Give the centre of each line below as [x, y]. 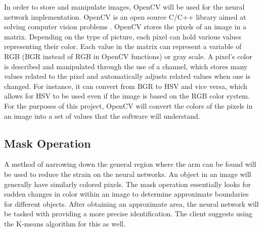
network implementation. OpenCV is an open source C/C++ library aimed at [125, 16]
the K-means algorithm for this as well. [65, 223]
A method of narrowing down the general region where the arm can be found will [130, 164]
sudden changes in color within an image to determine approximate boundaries [126, 194]
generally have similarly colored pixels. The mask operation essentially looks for [127, 184]
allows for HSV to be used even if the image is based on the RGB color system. [127, 96]
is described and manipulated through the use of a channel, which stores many [126, 66]
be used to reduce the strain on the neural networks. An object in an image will [128, 174]
